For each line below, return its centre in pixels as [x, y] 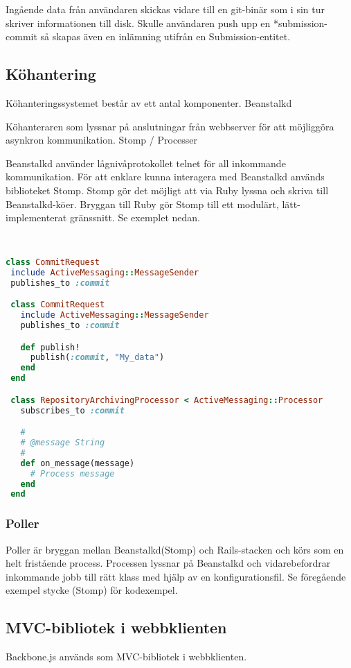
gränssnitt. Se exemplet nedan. [135, 217]
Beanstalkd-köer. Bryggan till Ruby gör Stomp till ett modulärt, [142, 204]
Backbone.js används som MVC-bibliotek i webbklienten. [126, 657]
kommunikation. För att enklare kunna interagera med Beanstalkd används [165, 177]
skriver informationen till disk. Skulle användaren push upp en [138, 23]
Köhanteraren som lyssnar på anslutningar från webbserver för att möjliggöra [170, 126]
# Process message [72, 473]
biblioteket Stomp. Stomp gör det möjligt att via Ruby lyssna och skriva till [167, 190]
